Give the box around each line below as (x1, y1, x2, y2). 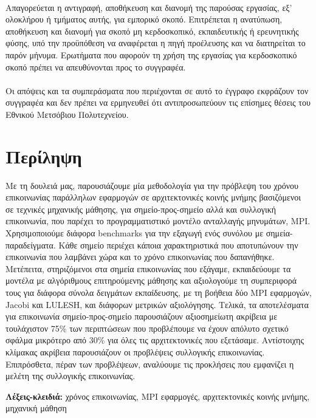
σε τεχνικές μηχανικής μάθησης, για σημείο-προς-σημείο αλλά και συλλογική (5, 202, 276, 215)
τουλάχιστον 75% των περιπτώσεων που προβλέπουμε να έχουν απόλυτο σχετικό (5, 321, 289, 334)
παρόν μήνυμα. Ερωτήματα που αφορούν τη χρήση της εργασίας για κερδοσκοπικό (5, 48, 297, 61)
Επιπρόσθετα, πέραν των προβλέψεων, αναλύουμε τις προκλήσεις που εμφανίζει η (5, 357, 294, 370)
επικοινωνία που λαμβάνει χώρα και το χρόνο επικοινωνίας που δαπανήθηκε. (5, 250, 275, 263)
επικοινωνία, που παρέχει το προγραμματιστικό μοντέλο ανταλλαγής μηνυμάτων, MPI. (5, 214, 311, 227)
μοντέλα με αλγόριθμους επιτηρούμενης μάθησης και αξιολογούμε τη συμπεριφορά (5, 274, 297, 287)
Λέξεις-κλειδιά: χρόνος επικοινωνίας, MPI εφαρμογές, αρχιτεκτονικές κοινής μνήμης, (5, 389, 310, 402)
